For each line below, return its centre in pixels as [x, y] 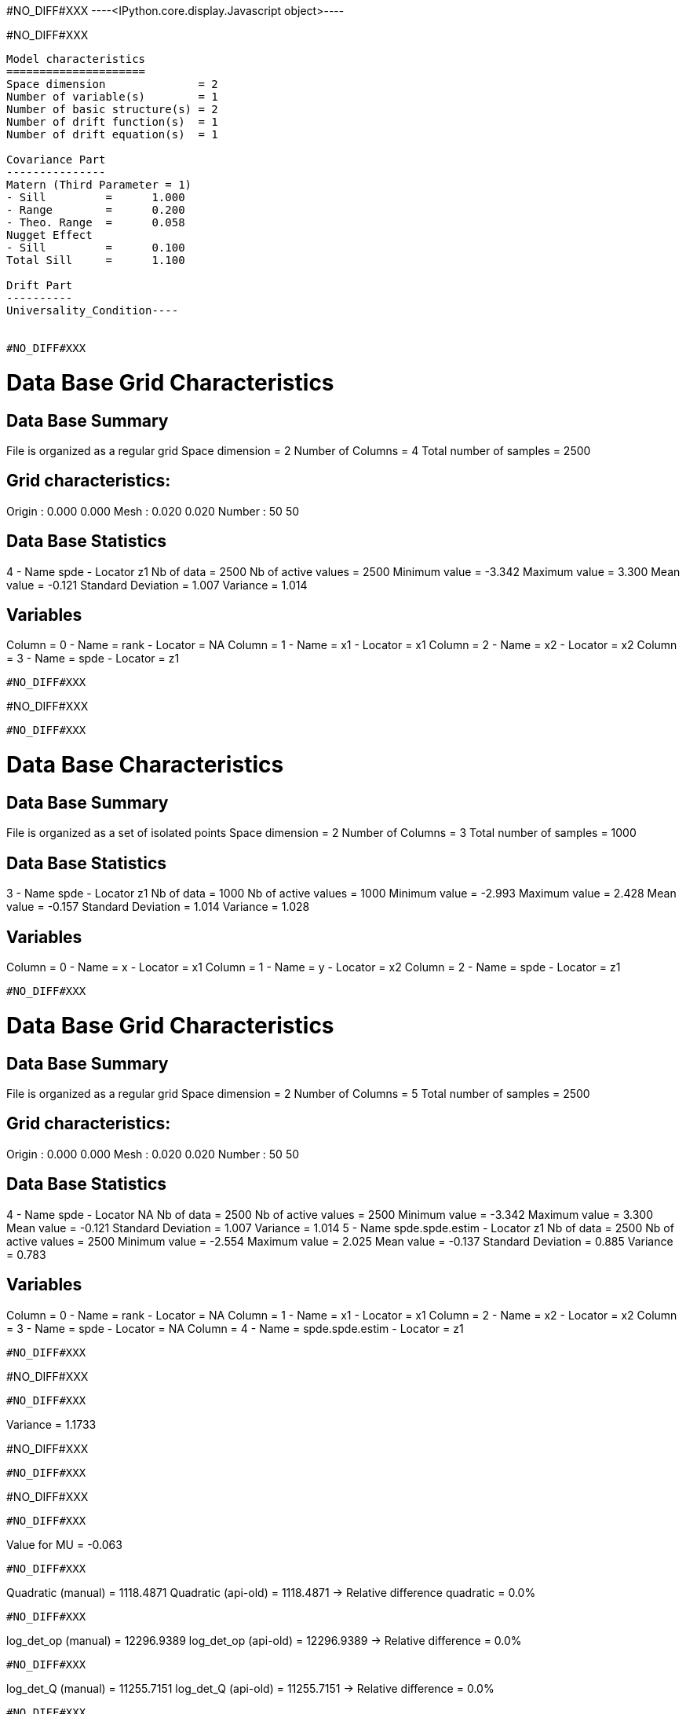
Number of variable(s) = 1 [112, 97]
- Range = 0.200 [96, 210]
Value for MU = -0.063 [64, 1544]
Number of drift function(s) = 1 [112, 122]
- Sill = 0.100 [96, 248]
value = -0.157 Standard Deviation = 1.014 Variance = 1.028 [158, 907]
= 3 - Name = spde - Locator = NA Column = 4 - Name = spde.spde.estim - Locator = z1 [235, 1328]
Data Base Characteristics [145, 765]
